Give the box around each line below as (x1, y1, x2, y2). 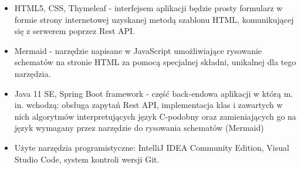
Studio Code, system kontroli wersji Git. (14, 153, 160, 165)
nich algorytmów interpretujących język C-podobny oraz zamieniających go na (14, 110, 296, 122)
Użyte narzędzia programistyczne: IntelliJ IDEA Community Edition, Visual (14, 141, 289, 153)
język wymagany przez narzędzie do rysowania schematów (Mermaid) (14, 121, 264, 134)
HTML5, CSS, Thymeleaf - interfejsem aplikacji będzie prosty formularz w (14, 2, 283, 13)
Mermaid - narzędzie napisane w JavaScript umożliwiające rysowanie (14, 44, 262, 56)
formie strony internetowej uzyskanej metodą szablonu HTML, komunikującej (14, 13, 294, 25)
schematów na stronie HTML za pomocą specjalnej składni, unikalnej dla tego (14, 56, 296, 68)
